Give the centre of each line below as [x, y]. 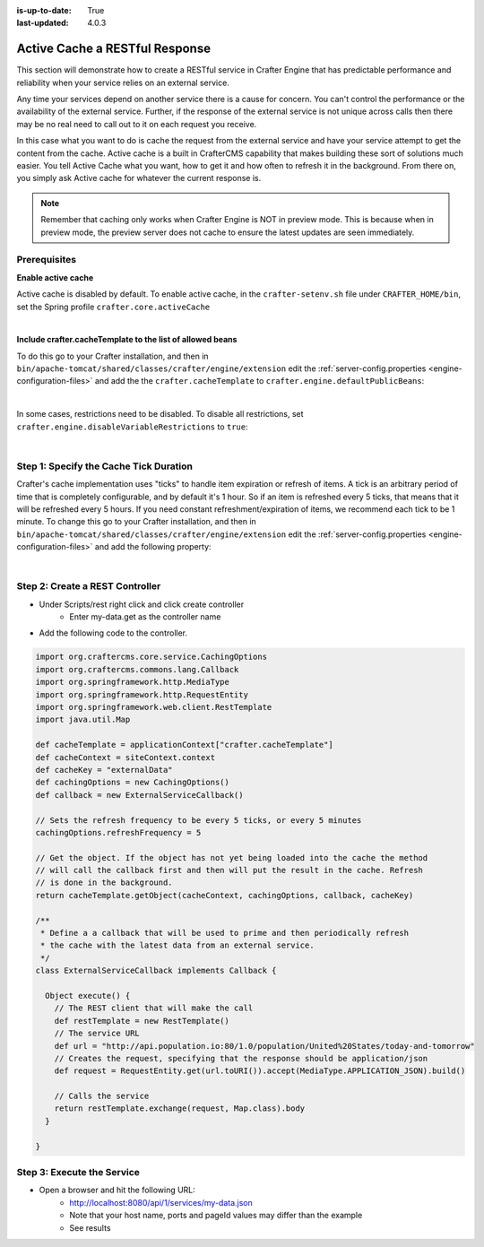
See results [90, 1227]
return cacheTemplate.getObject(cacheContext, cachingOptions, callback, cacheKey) [225, 895]
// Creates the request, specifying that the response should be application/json [241, 1058]
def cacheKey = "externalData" [104, 770]
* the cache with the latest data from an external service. [177, 945]
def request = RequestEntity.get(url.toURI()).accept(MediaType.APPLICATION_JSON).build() [260, 1071]
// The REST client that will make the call [154, 1008]
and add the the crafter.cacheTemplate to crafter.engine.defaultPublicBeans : [259, 381]
